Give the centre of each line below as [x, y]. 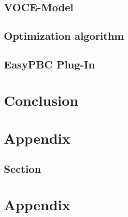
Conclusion [41, 100]
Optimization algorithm [64, 36]
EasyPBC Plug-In [50, 64]
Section [22, 169]
